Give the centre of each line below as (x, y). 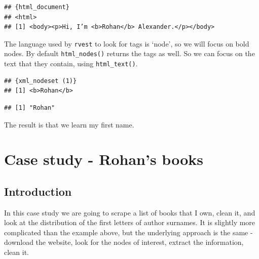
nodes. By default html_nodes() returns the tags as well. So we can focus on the (129, 53)
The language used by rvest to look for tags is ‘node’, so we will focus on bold (127, 43)
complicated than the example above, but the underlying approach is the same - (128, 232)
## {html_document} (37, 7)
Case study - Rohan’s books (104, 159)
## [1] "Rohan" (30, 107)
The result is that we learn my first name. (69, 124)
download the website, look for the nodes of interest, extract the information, (124, 242)
